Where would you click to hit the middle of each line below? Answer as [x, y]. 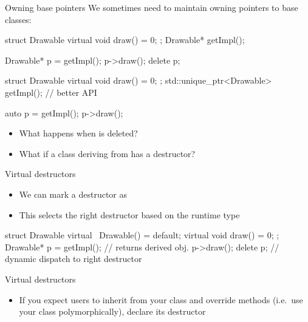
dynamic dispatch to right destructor [74, 259]
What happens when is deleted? [78, 133]
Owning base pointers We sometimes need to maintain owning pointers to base [152, 7]
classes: [18, 19]
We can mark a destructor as [73, 194]
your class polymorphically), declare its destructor [112, 311]
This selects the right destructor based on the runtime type [129, 214]
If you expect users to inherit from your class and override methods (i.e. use [161, 299]
